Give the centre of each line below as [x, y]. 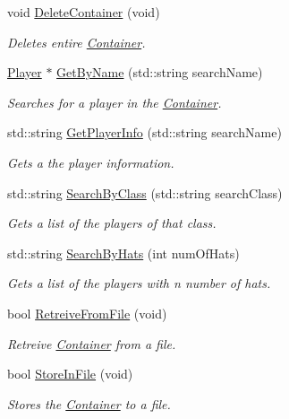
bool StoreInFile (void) [70, 374]
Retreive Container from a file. [92, 343]
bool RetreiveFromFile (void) [87, 313]
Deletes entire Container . [76, 42]
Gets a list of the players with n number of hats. [139, 283]
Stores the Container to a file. [89, 403]
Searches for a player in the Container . [115, 102]
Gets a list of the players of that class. [112, 223]
